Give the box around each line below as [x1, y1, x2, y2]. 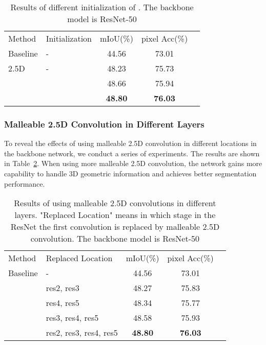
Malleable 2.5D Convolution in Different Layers [4, 117, 204, 130]
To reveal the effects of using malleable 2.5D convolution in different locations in [4, 138, 257, 149]
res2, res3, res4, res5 [46, 326, 118, 339]
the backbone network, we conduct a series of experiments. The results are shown [4, 148, 260, 158]
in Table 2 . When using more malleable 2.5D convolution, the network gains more [4, 158, 262, 169]
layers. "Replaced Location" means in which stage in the [14, 209, 216, 221]
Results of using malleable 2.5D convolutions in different [14, 197, 216, 209]
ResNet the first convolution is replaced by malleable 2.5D [10, 221, 220, 233]
